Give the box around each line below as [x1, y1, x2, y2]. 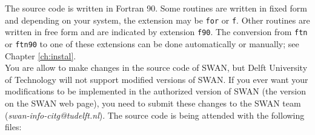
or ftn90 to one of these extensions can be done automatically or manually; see [5, 37, 299, 50]
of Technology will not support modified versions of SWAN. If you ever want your [5, 73, 308, 85]
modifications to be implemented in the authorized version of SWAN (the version [5, 85, 306, 97]
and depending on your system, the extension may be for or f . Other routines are [5, 13, 310, 26]
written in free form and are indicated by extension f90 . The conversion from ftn [5, 25, 308, 38]
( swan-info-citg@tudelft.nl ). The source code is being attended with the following [5, 108, 305, 121]
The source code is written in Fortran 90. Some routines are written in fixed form [5, 2, 307, 14]
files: [5, 120, 22, 133]
